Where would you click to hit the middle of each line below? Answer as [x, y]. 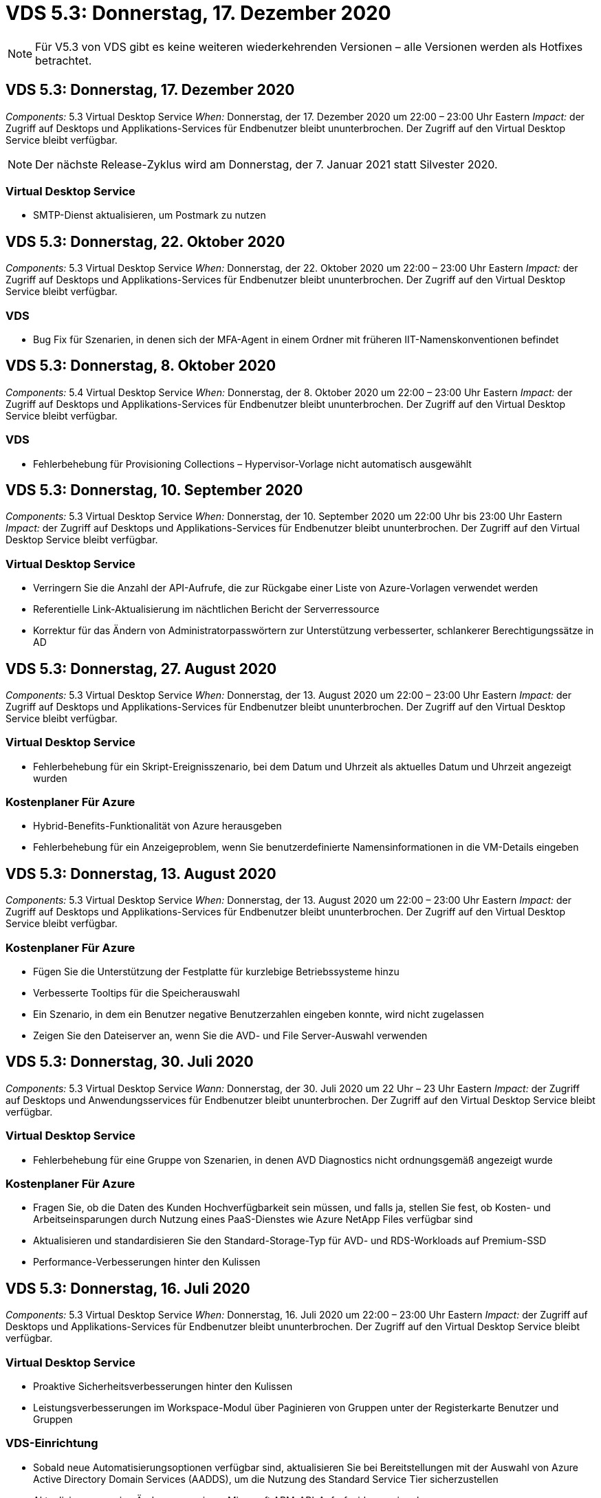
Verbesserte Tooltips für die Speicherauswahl [136, 993]
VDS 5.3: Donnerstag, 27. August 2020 [141, 669]
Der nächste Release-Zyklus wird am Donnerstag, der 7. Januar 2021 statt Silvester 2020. [266, 164]
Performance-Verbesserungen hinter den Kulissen [147, 1262]
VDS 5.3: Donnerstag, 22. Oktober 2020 [145, 241]
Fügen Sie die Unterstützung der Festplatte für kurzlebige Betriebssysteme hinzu [216, 972]
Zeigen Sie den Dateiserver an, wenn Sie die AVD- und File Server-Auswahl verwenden [230, 1036]
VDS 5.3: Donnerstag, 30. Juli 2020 [130, 1062]
